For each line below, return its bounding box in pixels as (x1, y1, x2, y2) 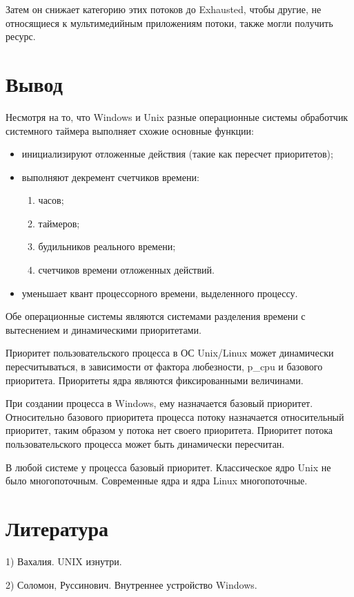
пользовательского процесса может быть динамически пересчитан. (6, 437, 285, 451)
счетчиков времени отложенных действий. (38, 263, 215, 277)
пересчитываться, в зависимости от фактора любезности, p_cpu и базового (6, 359, 323, 374)
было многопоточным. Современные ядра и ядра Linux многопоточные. (6, 473, 308, 488)
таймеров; (38, 216, 80, 230)
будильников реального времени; (38, 239, 176, 254)
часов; (38, 193, 64, 207)
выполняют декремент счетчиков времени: (21, 169, 199, 184)
